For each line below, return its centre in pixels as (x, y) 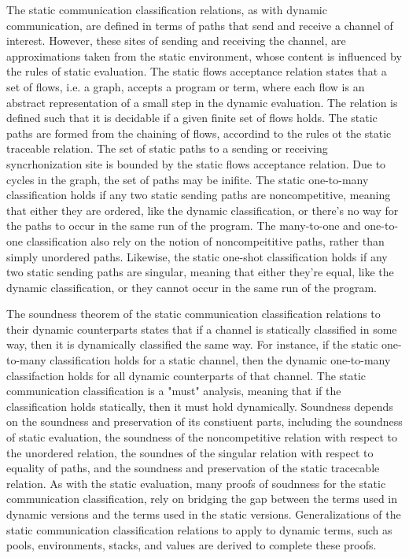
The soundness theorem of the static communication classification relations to (193, 314)
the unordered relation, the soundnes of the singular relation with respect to (190, 452)
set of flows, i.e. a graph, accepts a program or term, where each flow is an (186, 86)
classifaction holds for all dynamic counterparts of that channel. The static (186, 375)
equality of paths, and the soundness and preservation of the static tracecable (193, 468)
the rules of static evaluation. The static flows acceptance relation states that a (197, 71)
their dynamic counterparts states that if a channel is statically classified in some (202, 329)
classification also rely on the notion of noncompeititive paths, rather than (205, 240)
